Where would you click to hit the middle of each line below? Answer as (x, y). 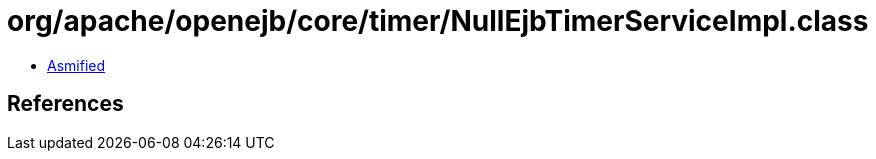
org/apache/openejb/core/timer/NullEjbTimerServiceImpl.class (438, 21)
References (65, 104)
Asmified (76, 65)
